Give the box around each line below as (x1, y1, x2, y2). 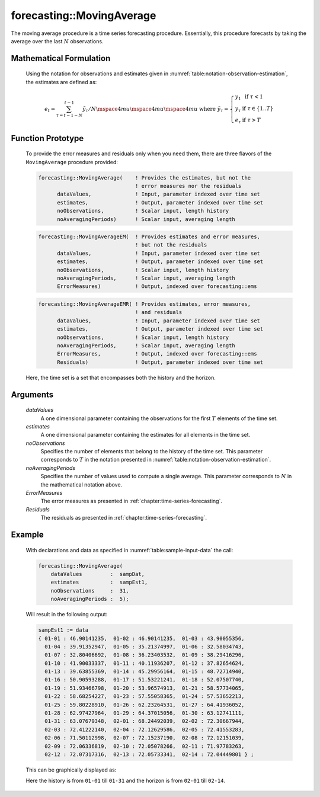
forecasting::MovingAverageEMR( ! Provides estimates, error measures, (38, 301, 251, 308)
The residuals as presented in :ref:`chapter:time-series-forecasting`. (40, 514, 207, 521)
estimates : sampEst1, (50, 579, 148, 586)
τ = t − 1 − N (56, 113, 83, 119)
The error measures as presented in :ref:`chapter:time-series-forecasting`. (40, 498, 222, 505)
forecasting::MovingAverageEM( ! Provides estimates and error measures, (38, 233, 261, 240)
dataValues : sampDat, (50, 571, 145, 577)
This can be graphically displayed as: (25, 766, 117, 773)
